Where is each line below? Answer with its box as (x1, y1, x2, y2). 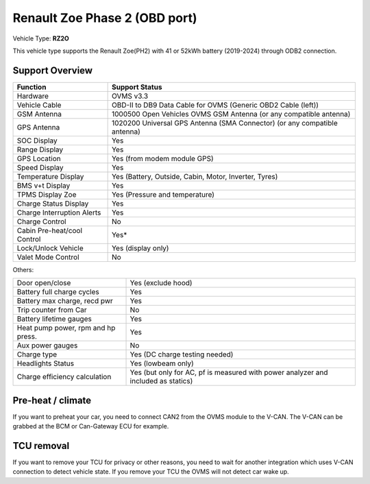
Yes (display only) (111, 243, 169, 253)
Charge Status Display (16, 199, 89, 208)
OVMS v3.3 (111, 91, 149, 101)
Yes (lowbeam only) (129, 359, 195, 368)
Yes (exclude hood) (129, 278, 193, 288)
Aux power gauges (16, 341, 78, 350)
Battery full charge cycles (16, 287, 99, 297)
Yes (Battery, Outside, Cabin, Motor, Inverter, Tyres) (111, 171, 278, 181)
